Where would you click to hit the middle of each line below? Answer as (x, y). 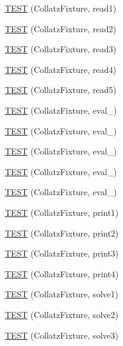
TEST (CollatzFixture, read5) (61, 90)
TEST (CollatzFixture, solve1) (62, 294)
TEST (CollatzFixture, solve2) (62, 314)
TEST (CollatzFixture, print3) (62, 253)
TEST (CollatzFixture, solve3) (62, 335)
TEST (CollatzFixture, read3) (61, 49)
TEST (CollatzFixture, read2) (61, 28)
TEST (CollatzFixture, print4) (62, 273)
